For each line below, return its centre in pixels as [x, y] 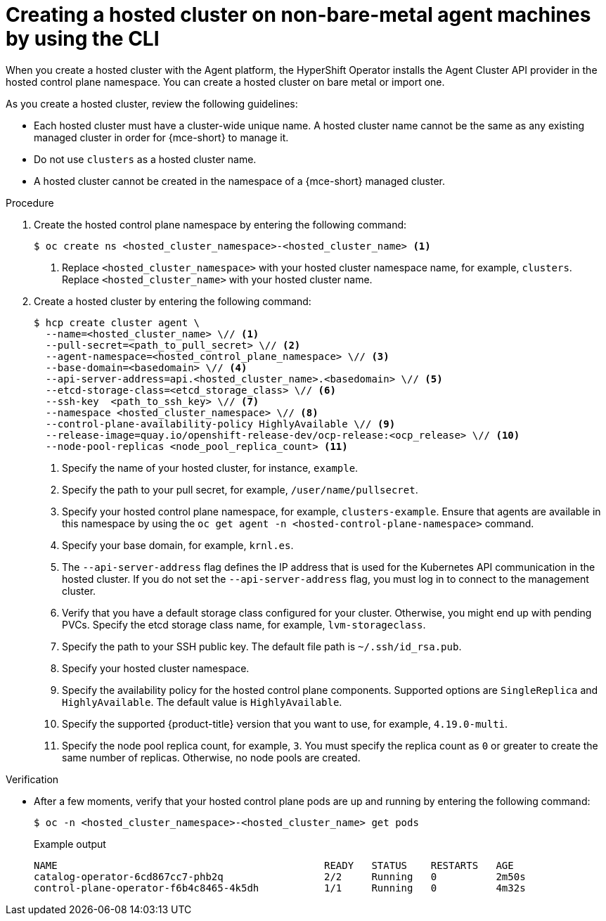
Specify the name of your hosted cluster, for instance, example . [210, 468]
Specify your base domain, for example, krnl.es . [178, 545]
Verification [32, 779]
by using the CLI [83, 39]
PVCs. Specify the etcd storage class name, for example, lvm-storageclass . [244, 624]
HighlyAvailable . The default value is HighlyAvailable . [202, 702]
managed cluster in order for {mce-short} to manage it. [161, 137]
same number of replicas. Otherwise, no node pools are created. [211, 757]
